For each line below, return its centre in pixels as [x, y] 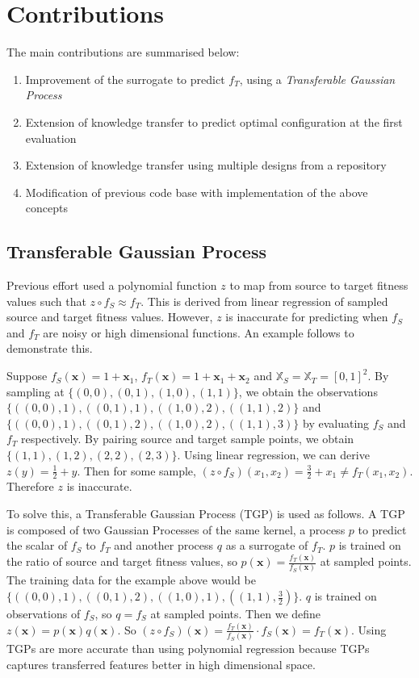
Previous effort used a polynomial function [112, 285]
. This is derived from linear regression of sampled [264, 301]
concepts [46, 208]
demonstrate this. [50, 348]
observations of [44, 614]
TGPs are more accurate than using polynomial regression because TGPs [188, 649]
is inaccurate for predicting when [307, 317]
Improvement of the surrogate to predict [125, 79]
